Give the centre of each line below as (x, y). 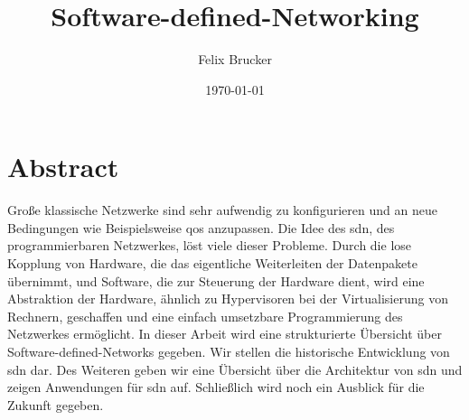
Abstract (63, 167)
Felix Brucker (235, 59)
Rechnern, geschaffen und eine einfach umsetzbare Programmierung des (205, 316)
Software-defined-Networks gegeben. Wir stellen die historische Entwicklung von (229, 351)
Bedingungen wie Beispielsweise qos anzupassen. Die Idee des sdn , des (201, 227)
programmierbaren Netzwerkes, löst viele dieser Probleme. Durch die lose (210, 245)
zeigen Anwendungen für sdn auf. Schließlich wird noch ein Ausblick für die (216, 387)
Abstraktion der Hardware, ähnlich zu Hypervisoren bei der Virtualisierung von (228, 299)
